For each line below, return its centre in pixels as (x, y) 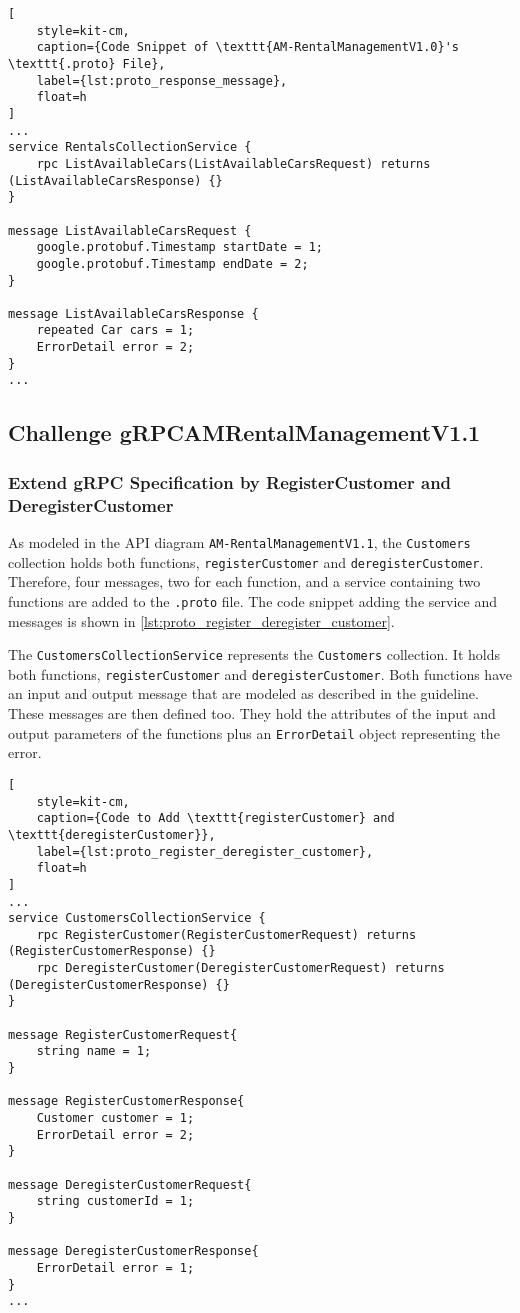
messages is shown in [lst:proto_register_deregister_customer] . (201, 620)
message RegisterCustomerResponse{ (126, 1101)
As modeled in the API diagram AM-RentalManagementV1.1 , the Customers (239, 542)
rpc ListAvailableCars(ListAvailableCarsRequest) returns (233, 163)
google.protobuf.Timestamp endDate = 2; (172, 263)
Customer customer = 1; (115, 1118)
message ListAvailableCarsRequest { (130, 230)
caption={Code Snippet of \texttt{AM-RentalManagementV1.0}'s (248, 47)
